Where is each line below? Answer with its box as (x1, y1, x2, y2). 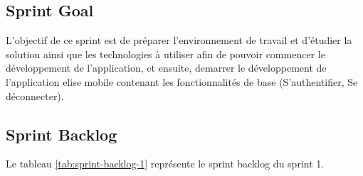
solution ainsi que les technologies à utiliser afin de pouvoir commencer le (6, 46, 325, 61)
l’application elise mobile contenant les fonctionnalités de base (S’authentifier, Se (6, 74, 358, 89)
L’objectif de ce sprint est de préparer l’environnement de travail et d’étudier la (6, 33, 352, 48)
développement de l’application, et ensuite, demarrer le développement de (6, 60, 327, 75)
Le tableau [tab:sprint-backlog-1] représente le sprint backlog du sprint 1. (6, 156, 325, 171)
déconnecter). (6, 88, 64, 103)
